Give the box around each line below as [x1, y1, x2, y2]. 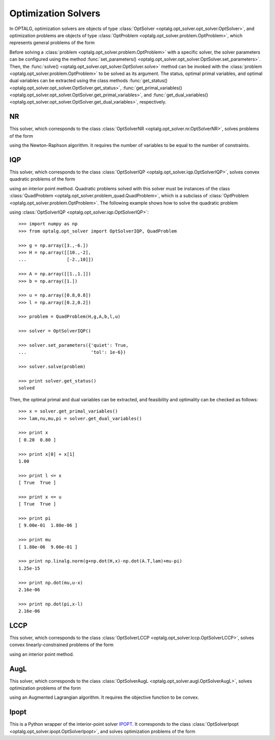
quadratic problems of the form [9, 176, 75, 182]
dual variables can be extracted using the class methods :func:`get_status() [9, 78, 168, 84]
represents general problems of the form [9, 40, 95, 46]
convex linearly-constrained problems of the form [9, 642, 114, 648]
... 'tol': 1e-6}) [18, 349, 126, 355]
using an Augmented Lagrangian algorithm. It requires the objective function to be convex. [9, 694, 200, 701]
